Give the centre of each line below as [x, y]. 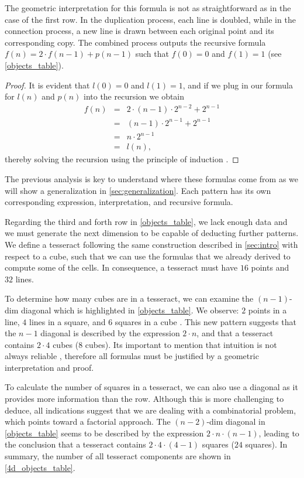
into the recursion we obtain [134, 96]
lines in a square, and [68, 321]
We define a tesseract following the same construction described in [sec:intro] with [151, 244]
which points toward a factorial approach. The [88, 421]
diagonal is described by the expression [110, 333]
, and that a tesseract [235, 333]
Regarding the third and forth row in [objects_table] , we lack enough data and [146, 221]
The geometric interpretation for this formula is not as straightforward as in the [148, 8]
